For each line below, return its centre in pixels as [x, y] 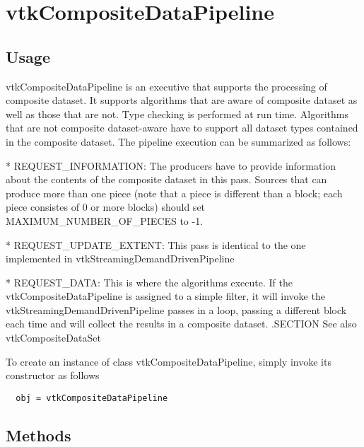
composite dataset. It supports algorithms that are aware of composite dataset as [182, 100]
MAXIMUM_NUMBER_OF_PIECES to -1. [105, 220]
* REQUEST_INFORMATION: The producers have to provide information [171, 165]
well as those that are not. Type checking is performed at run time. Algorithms [177, 114]
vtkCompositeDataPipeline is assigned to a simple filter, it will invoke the [165, 296]
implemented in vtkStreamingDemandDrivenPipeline [120, 259]
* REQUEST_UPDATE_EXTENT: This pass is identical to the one [156, 244]
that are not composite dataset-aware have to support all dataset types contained [182, 128]
